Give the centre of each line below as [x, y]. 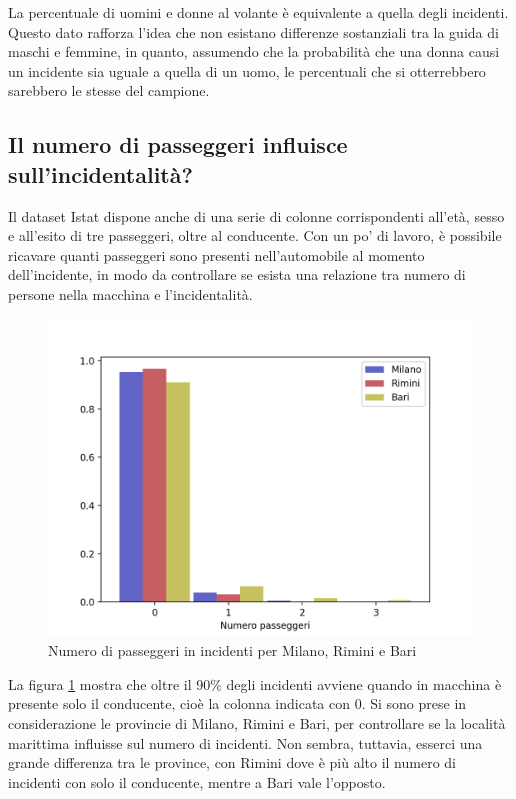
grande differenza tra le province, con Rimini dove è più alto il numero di [232, 762]
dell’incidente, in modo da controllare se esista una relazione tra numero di [237, 274]
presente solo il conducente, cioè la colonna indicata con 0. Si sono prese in [237, 703]
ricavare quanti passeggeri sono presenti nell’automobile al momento [216, 254]
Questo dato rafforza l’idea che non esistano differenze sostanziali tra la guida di [253, 31]
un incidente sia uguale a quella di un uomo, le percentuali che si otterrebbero [247, 70]
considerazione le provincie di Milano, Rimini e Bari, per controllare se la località [257, 722]
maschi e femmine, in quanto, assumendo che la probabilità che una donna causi [254, 51]
